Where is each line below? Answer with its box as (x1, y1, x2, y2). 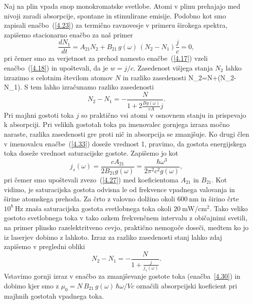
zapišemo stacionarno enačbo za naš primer (4, 29, 133, 39)
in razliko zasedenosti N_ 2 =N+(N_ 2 (123, 72, 234, 82)
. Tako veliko (209, 203, 248, 213)
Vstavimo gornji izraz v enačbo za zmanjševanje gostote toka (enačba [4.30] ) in (4, 271, 241, 281)
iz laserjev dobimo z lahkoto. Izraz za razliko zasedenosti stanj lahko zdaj (4, 232, 222, 242)
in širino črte (200, 194, 239, 204)
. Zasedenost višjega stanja (133, 63, 213, 73)
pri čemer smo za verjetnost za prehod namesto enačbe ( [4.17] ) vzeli (4, 53, 208, 63)
